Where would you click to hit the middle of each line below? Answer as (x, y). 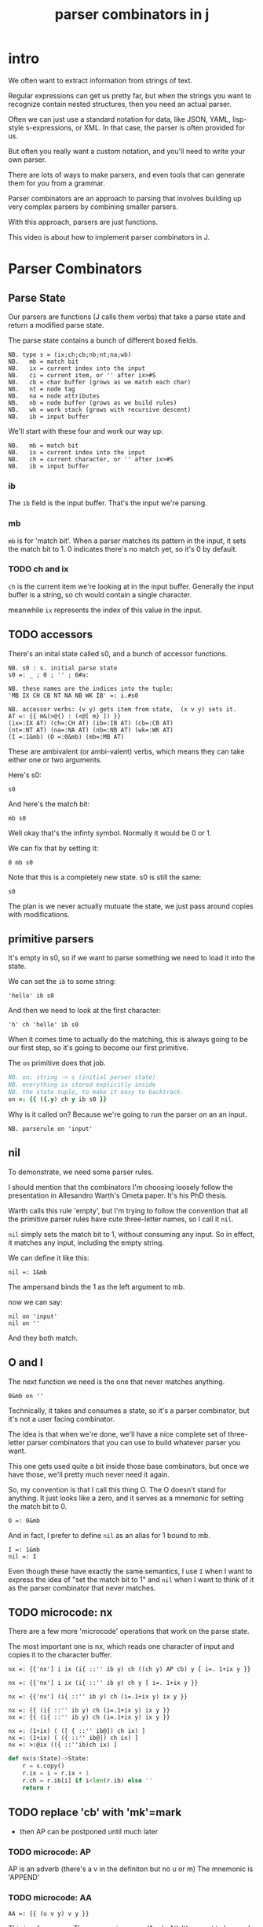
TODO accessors (50, 635)
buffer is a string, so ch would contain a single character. (100, 594)
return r (37, 1788)
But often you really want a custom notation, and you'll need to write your (127, 151)
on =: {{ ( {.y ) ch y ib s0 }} (58, 1099)
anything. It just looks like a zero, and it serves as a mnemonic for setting (126, 1498)
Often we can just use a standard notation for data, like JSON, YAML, (120, 119)
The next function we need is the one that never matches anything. (117, 1382)
